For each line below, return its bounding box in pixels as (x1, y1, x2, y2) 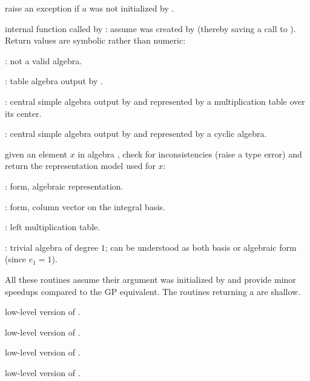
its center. (5, 107, 42, 119)
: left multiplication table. (5, 220, 101, 233)
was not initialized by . (89, 2, 174, 14)
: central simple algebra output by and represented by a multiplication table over (5, 94, 305, 107)
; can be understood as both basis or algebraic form (105, 240, 297, 253)
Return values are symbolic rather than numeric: (5, 34, 186, 47)
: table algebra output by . (5, 75, 103, 87)
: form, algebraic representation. (5, 179, 124, 192)
